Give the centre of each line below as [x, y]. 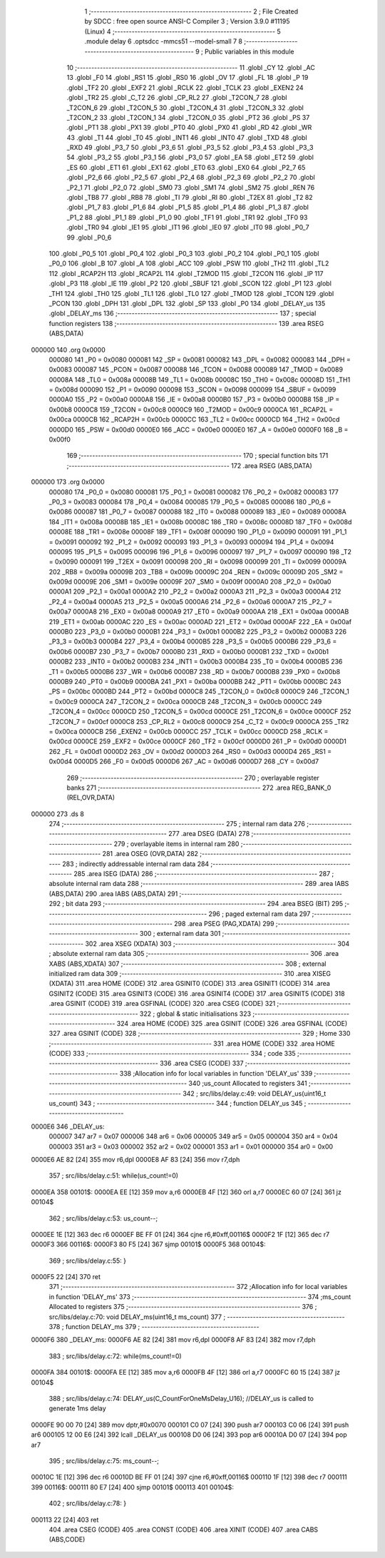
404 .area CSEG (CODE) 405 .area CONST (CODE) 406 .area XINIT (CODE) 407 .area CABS [184, 1529]
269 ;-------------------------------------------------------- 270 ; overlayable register [193, 778]
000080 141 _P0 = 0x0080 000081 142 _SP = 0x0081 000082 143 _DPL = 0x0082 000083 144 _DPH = [200, 360]
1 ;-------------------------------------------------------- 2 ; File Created [191, 11]
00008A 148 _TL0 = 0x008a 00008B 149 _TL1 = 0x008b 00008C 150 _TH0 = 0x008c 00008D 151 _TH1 [200, 380]
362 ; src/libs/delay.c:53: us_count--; [103, 1218]
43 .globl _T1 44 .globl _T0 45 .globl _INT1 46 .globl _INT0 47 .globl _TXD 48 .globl [187, 137]
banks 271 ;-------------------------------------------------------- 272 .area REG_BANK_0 [199, 788]
